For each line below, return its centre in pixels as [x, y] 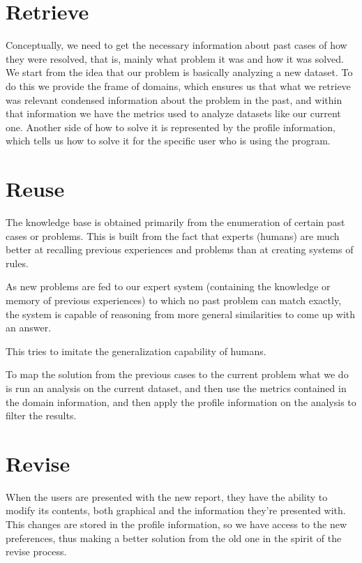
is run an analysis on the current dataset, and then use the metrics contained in [176, 388]
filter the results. [41, 415]
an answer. [29, 328]
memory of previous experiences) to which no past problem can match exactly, [174, 300]
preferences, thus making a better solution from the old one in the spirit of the [174, 538]
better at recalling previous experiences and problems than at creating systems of [180, 249]
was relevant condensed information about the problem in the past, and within [174, 99]
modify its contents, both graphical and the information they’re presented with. [176, 510]
